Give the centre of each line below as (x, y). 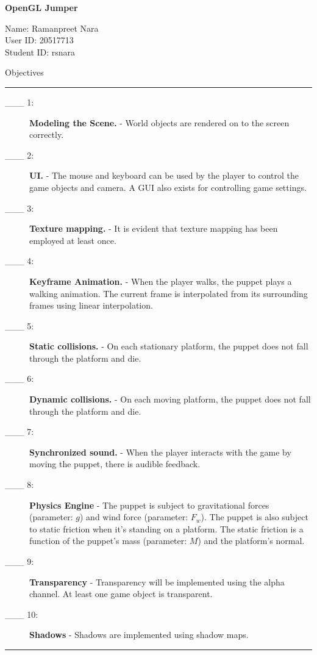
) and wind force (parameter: (134, 517)
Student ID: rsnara (40, 52)
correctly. (47, 134)
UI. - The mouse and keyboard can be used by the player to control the (164, 175)
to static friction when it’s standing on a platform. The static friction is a (166, 528)
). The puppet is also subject (255, 517)
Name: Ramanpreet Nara (52, 28)
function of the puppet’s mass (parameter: (108, 541)
